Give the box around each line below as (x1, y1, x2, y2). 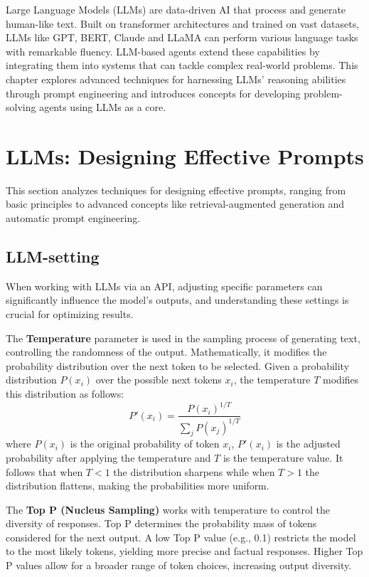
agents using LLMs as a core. (39, 100, 166, 115)
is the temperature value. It (223, 450, 343, 465)
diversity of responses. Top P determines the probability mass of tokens (6, 516, 317, 531)
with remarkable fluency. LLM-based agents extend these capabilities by (6, 43, 320, 58)
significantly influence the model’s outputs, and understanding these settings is (6, 292, 349, 307)
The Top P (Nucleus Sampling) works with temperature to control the (6, 502, 330, 517)
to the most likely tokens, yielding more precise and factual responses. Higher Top (6, 544, 363, 559)
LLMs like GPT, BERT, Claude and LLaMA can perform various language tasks (6, 30, 358, 45)
